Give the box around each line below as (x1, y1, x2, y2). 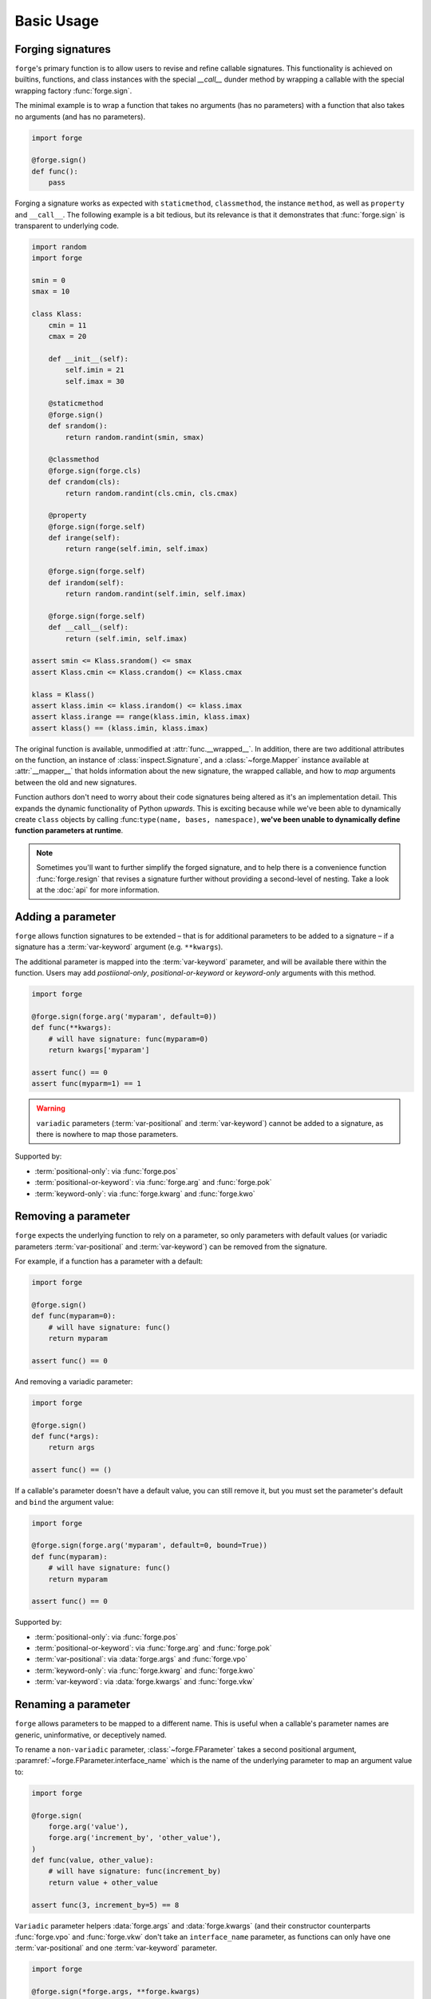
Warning (36, 1103, 65, 1113)
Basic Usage (14, 12, 99, 30)
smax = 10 (31, 287, 70, 296)
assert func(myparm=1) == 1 (31, 1079, 141, 1088)
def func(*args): (31, 1432, 100, 1441)
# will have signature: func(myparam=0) (48, 1034, 209, 1043)
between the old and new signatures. (14, 777, 137, 787)
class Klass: (31, 309, 83, 319)
